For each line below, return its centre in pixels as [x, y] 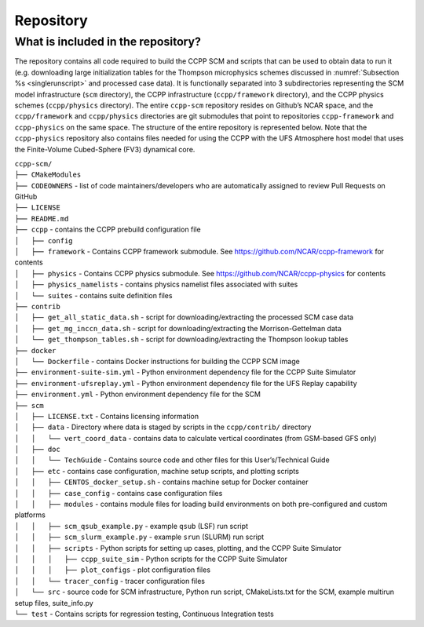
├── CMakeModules [48, 175]
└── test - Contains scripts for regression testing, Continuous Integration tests [144, 614]
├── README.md [42, 219]
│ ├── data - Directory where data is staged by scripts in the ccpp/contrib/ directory [163, 427]
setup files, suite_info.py [54, 603]
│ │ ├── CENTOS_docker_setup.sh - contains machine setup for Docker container [162, 482]
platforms [30, 515]
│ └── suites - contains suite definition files [93, 295]
